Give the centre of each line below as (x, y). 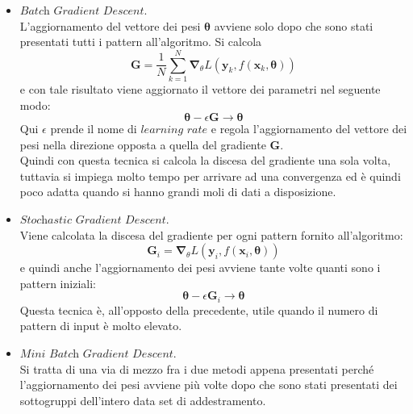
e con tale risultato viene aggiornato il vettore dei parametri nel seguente (200, 88)
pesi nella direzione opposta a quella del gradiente (143, 144)
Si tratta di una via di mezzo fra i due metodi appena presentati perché (197, 368)
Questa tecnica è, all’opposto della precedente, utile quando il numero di (199, 309)
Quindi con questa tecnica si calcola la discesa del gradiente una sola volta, (205, 160)
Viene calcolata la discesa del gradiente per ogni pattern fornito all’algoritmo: (211, 234)
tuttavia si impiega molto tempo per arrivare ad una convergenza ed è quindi (210, 176)
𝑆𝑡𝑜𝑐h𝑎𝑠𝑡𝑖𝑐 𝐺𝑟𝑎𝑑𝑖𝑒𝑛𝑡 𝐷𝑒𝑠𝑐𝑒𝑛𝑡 (93, 221)
